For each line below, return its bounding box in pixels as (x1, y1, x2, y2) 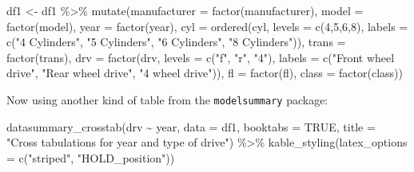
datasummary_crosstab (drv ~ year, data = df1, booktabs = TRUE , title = (6, 118, 376, 135)
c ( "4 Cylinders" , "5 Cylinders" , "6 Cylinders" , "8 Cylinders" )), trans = (6, 33, 346, 50)
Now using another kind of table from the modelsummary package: (6, 91, 328, 107)
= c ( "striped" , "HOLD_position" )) (6, 149, 175, 166)
